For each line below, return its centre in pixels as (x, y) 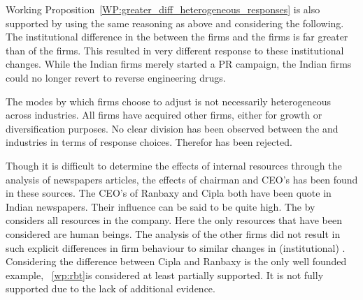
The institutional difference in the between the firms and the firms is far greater (177, 37)
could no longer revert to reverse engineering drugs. (116, 77)
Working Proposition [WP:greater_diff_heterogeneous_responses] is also (163, 9)
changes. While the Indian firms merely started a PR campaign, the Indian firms (179, 64)
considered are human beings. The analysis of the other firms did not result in (173, 233)
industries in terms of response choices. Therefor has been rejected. (149, 142)
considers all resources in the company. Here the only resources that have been (174, 220)
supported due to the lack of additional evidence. (111, 288)
